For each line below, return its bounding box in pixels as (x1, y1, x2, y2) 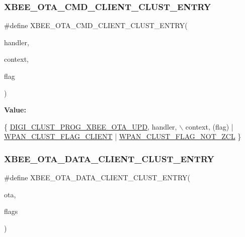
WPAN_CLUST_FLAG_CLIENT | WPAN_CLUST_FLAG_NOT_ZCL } (4, 131, 241, 142)
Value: (4, 104, 26, 115)
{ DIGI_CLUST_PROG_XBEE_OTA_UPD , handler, (4, 121, 177, 132)
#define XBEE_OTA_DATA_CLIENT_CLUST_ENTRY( (4, 172, 191, 183)
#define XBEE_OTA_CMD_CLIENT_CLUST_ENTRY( (4, 20, 188, 31)
